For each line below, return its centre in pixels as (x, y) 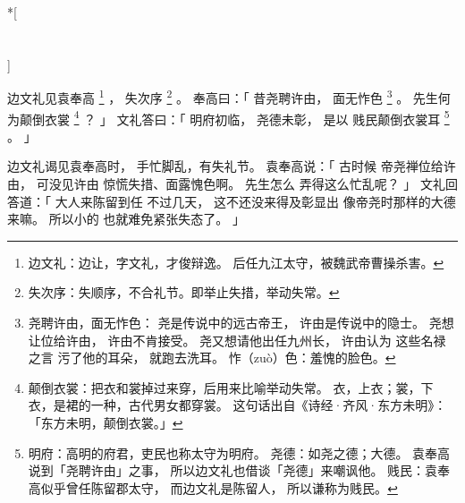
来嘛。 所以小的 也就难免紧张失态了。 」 (126, 219)
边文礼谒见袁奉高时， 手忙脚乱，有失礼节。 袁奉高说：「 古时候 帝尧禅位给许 (232, 166)
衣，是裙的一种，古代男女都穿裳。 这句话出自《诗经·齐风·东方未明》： (237, 405)
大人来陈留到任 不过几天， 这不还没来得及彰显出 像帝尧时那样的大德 (255, 201)
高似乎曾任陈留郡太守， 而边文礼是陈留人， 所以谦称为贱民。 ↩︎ (213, 487)
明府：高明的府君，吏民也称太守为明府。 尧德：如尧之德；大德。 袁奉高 (239, 452)
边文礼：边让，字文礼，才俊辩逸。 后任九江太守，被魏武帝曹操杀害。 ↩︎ (236, 262)
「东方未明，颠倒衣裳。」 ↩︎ (106, 422)
